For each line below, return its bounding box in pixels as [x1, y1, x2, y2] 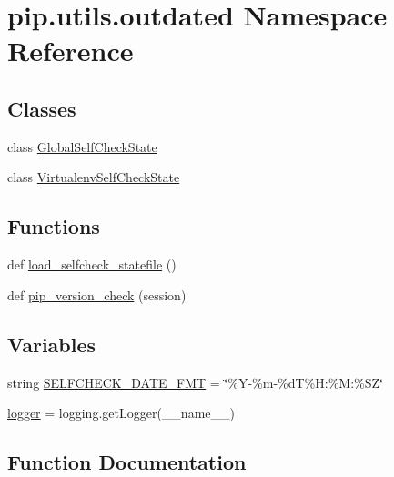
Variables [7, 330, 96, 358]
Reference [7, 32, 134, 69]
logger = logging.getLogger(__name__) [7, 403, 235, 422]
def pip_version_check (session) [7, 285, 187, 304]
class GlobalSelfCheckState [7, 137, 157, 156]
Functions [7, 212, 100, 240]
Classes [7, 94, 76, 122]
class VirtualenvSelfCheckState [7, 167, 180, 187]
